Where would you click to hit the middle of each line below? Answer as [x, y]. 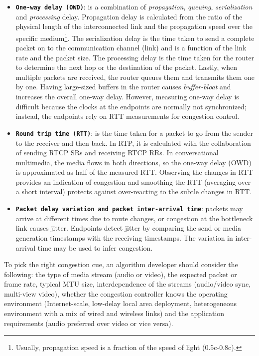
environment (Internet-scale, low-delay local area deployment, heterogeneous [120, 303]
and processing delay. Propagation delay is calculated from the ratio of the [129, 16]
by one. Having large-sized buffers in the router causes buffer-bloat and [123, 87]
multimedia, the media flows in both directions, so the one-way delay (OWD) [133, 162]
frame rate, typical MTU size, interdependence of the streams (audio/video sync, [128, 284]
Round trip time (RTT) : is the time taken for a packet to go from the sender [134, 133]
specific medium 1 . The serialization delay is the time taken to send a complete [135, 37]
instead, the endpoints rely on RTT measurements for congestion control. [128, 116]
